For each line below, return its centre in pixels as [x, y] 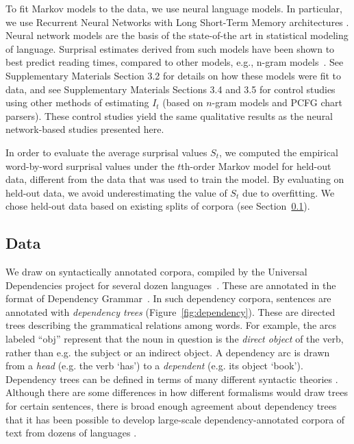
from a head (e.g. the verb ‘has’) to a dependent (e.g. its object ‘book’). [154, 366]
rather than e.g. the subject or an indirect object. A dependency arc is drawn [168, 352]
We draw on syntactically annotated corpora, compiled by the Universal [156, 272]
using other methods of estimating [77, 102]
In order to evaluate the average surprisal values [106, 152]
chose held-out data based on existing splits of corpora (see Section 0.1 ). [158, 206]
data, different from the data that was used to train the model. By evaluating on [175, 179]
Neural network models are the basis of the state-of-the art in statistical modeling [177, 35]
